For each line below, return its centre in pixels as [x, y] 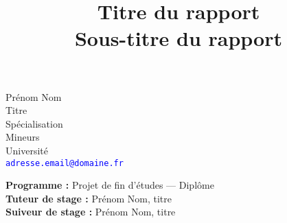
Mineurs [23, 137]
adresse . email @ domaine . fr [65, 163]
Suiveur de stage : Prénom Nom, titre [91, 212]
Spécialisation [34, 123]
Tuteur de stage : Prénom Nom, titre [89, 198]
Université [27, 150]
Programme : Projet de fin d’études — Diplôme [110, 185]
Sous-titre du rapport [179, 38]
